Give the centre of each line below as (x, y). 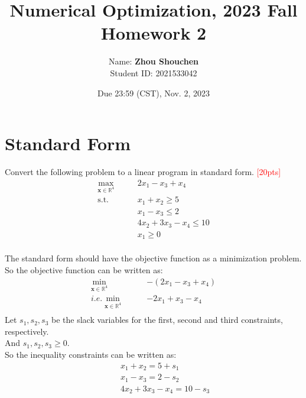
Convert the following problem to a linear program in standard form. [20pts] (143, 172)
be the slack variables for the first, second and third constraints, (167, 320)
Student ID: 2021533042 (154, 72)
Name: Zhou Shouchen (154, 61)
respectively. (27, 331)
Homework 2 (154, 33)
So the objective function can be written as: (84, 270)
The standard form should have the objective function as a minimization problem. (153, 258)
